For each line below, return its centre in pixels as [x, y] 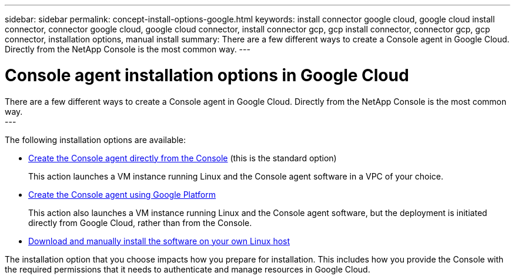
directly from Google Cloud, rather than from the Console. [140, 222]
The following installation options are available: [95, 139]
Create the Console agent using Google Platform [122, 194]
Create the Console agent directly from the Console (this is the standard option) [183, 158]
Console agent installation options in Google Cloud [207, 75]
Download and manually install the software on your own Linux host [159, 241]
